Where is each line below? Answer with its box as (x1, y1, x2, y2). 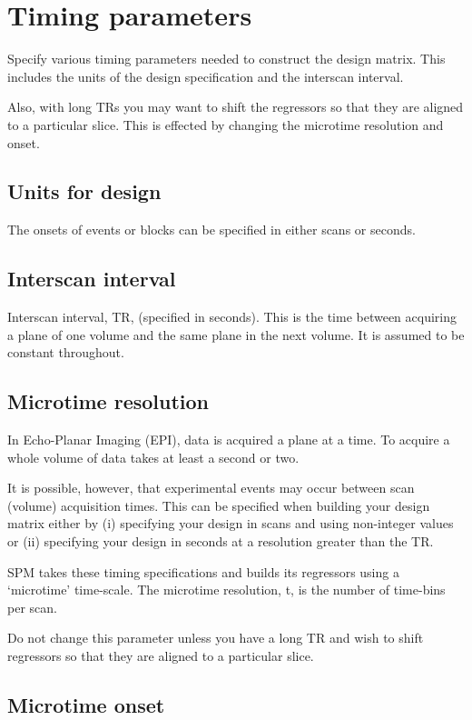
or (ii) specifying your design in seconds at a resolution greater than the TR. (7, 532, 434, 551)
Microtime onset (7, 691, 165, 718)
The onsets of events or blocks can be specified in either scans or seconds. (7, 220, 416, 239)
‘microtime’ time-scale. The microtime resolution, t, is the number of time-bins (7, 580, 446, 599)
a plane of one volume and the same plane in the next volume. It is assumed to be (7, 325, 465, 344)
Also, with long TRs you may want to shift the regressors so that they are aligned (7, 97, 464, 116)
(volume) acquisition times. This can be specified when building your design (7, 495, 430, 515)
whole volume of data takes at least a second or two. (7, 447, 300, 466)
